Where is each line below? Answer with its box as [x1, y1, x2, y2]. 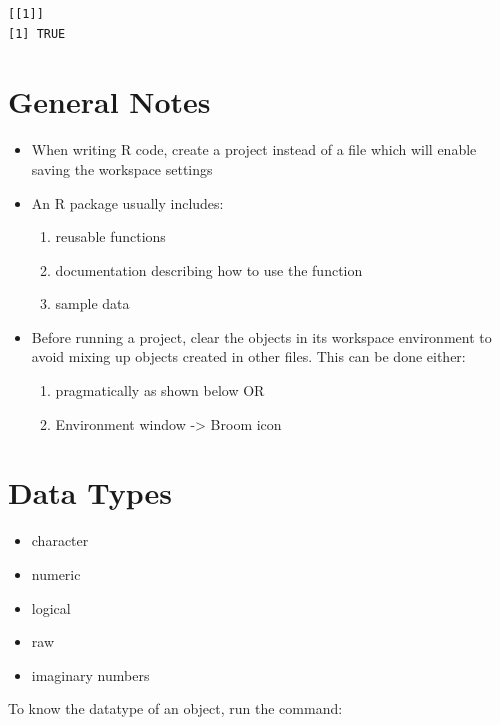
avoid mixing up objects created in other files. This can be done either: [31, 346, 466, 367]
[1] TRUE [8, 26, 66, 41]
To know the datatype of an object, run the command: [8, 698, 343, 719]
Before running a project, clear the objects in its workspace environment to [31, 326, 492, 347]
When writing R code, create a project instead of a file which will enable [31, 139, 477, 160]
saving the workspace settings [31, 158, 213, 179]
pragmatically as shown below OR [55, 380, 265, 401]
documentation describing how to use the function [55, 259, 363, 280]
